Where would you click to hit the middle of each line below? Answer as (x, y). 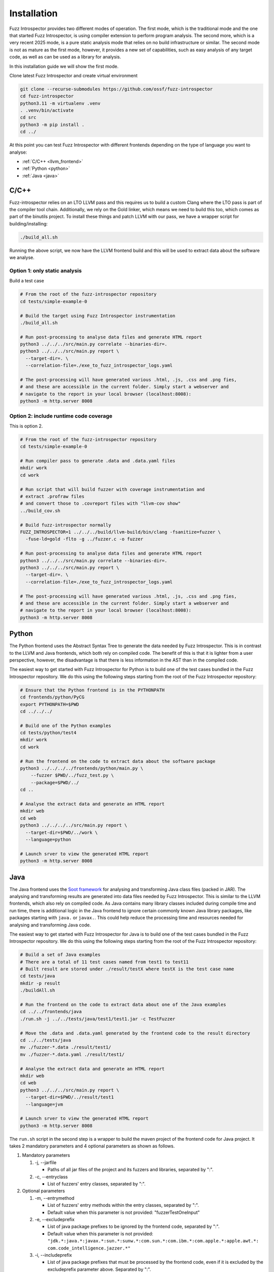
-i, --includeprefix (53, 1255)
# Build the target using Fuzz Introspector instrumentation (98, 316)
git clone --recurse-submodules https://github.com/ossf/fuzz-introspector (116, 89)
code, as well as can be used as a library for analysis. (65, 57)
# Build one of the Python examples (66, 726)
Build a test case (27, 281)
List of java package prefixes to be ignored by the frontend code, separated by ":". (134, 1227)
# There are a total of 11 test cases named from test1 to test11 (104, 962)
